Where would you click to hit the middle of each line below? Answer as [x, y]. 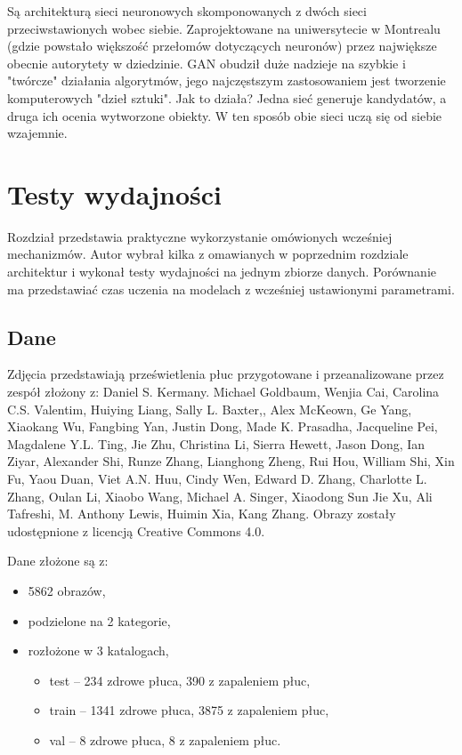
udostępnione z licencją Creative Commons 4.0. [136, 530]
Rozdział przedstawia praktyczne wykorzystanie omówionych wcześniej [200, 236]
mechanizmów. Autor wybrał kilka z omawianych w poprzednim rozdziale [208, 254]
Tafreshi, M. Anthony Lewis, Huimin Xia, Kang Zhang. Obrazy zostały [202, 514]
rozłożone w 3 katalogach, [98, 651]
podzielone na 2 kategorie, [99, 620]
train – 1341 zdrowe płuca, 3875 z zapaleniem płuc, [189, 710]
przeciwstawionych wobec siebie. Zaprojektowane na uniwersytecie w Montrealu [224, 28]
